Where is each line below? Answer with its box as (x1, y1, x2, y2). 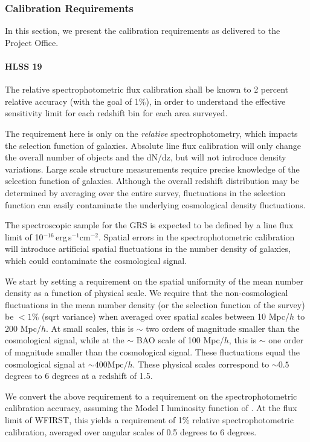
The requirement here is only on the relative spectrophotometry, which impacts (5, 127, 298, 139)
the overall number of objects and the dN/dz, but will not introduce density (5, 151, 286, 163)
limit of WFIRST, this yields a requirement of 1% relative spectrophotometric (5, 414, 294, 426)
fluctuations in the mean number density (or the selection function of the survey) (5, 298, 305, 311)
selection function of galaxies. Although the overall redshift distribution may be (5, 174, 299, 187)
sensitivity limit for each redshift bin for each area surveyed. (5, 107, 228, 119)
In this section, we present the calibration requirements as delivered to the (5, 24, 280, 37)
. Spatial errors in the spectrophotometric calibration (98, 230, 295, 243)
